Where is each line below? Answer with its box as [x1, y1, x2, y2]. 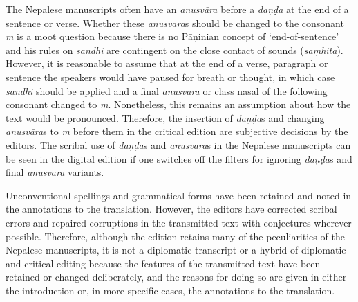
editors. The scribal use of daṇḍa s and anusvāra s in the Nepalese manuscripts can [6, 137, 351, 152]
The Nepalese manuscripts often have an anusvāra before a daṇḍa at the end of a [6, 2, 349, 16]
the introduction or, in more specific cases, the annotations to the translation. [6, 283, 335, 297]
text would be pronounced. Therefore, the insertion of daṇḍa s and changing [6, 110, 325, 125]
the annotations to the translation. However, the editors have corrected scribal [6, 202, 337, 216]
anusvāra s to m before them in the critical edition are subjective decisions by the [6, 124, 348, 139]
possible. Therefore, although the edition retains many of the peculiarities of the [6, 229, 345, 243]
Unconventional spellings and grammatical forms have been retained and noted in [6, 188, 352, 202]
